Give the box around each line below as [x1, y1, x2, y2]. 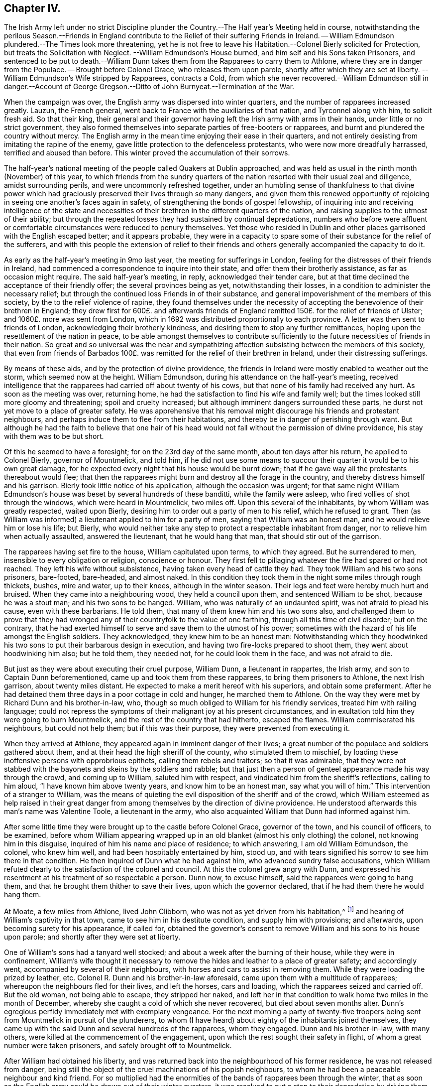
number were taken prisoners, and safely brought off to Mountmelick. [4, 1041, 232, 1050]
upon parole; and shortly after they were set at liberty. [4, 933, 181, 942]
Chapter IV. [4, 2, 61, 14]
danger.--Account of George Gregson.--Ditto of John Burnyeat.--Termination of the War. [4, 82, 295, 91]
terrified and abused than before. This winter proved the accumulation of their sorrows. [4, 148, 290, 157]
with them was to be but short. [4, 432, 104, 441]
